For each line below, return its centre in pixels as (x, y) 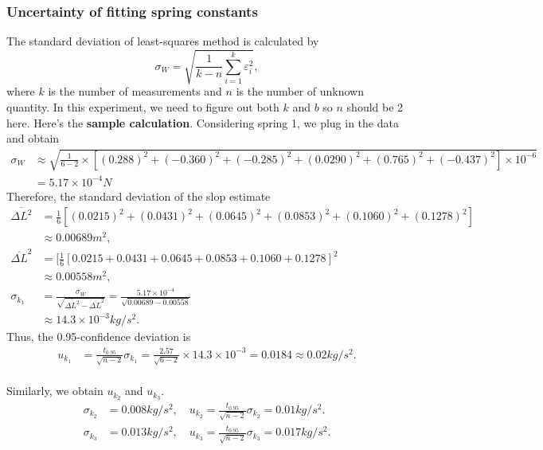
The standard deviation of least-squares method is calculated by (163, 41)
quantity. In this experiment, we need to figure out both (143, 106)
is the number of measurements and (135, 91)
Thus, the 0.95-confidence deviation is (99, 337)
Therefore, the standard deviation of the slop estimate (139, 196)
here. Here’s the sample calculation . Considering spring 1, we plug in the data (203, 122)
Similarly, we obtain (55, 391)
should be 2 (375, 106)
